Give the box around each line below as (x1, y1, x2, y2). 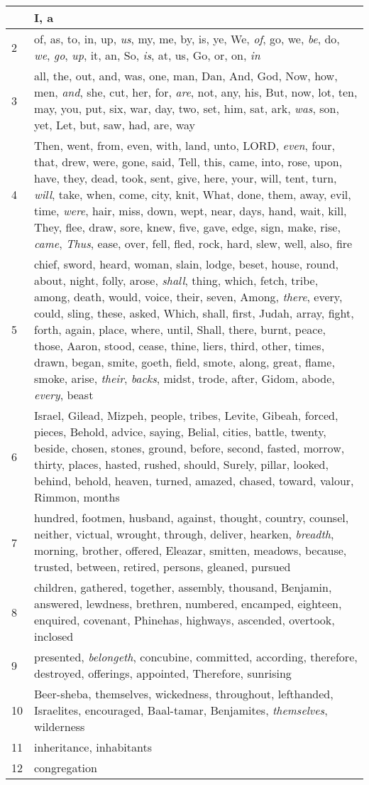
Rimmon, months (34, 489, 120, 505)
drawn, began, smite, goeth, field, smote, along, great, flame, (34, 354, 335, 370)
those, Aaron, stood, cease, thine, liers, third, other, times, (34, 337, 325, 354)
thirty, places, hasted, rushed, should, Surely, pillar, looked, (34, 456, 329, 472)
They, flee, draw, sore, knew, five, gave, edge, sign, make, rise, (34, 219, 341, 235)
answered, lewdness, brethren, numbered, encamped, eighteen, (34, 595, 342, 612)
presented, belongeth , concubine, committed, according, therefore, (34, 649, 358, 665)
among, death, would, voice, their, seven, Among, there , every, (34, 288, 343, 305)
